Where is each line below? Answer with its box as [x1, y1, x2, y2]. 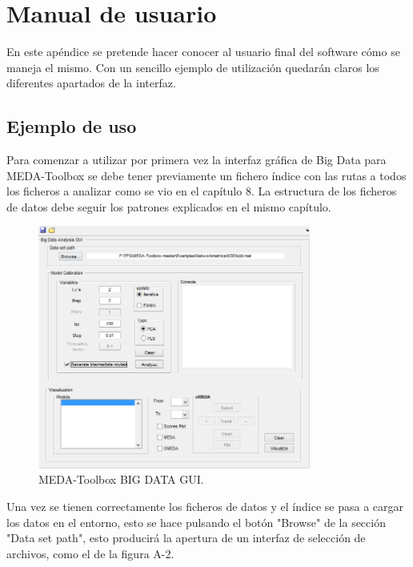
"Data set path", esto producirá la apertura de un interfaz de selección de [6, 529, 366, 546]
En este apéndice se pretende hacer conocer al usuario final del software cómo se [6, 43, 400, 60]
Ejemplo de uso [6, 114, 137, 139]
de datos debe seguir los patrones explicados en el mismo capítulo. [6, 198, 331, 215]
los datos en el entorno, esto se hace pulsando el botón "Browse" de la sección [6, 513, 386, 530]
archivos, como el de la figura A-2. [6, 545, 174, 561]
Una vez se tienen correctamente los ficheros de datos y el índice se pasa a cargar [6, 497, 403, 514]
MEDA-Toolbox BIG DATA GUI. [38, 471, 204, 488]
